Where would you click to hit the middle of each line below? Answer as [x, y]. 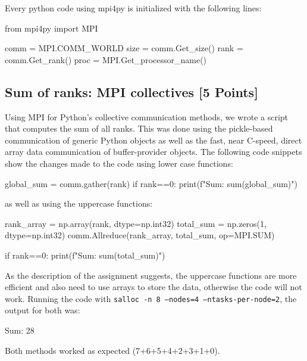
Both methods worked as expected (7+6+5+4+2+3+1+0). [112, 350]
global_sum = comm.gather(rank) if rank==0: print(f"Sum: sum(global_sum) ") [151, 183]
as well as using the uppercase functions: [79, 203]
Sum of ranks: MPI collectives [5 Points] [131, 91]
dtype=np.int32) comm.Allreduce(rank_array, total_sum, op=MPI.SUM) [140, 235]
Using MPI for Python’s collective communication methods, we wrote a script [147, 116]
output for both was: [43, 310]
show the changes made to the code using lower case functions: [119, 163]
